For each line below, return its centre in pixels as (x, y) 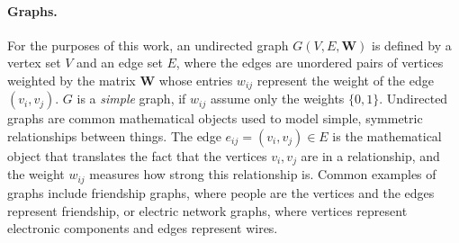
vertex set (34, 63)
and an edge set (120, 63)
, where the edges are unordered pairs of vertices (310, 63)
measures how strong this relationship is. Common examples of (263, 174)
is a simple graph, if (131, 99)
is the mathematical (387, 136)
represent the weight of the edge (345, 80)
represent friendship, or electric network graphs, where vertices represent (207, 210)
